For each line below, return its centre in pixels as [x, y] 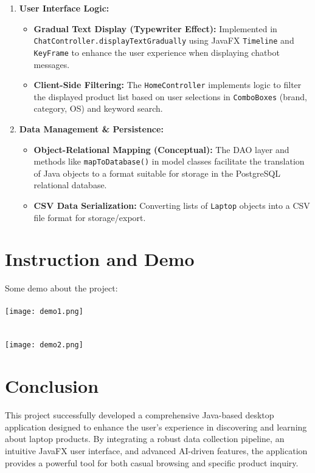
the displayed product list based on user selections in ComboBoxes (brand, [171, 96]
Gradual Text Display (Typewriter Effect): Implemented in [155, 28]
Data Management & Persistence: [91, 129]
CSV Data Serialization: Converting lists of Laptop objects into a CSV [172, 206]
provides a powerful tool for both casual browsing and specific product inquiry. [152, 462]
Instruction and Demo [100, 259]
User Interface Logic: [64, 8]
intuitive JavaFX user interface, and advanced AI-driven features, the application [156, 451]
